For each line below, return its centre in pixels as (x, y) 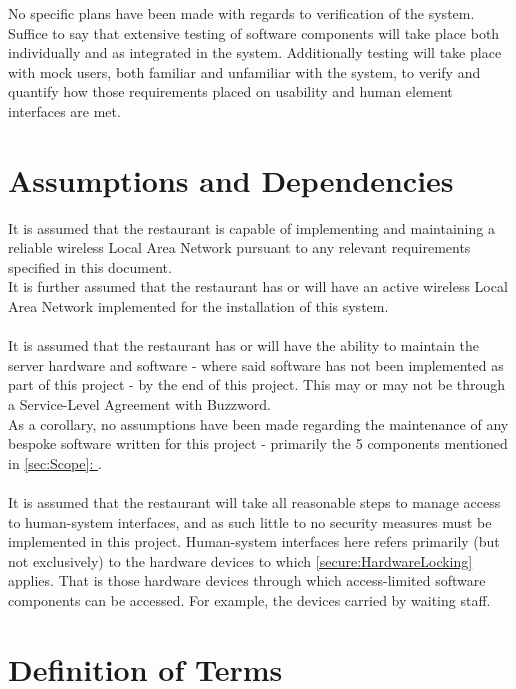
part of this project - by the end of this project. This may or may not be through (257, 384)
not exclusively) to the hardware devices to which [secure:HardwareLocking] (240, 560)
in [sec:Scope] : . (55, 462)
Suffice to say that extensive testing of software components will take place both (254, 32)
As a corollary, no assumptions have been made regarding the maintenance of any (258, 423)
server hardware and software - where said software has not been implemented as (256, 364)
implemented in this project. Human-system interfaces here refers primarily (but (254, 541)
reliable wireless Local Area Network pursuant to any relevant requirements (239, 247)
